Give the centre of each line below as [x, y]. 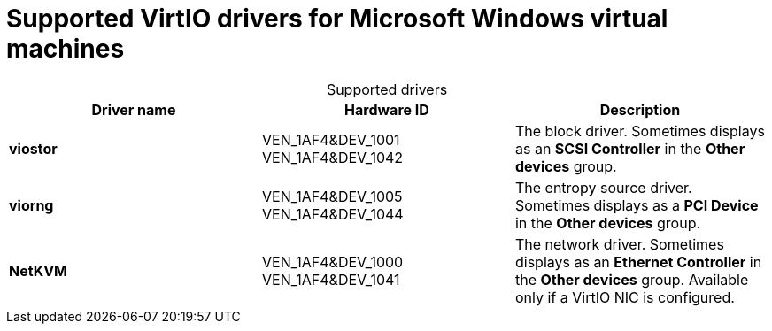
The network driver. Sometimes [619, 244]
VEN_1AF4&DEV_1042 [332, 157]
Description [640, 109]
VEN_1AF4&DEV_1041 [331, 279]
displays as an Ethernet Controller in [638, 262]
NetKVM [38, 270]
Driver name [134, 109]
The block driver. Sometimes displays [640, 131]
